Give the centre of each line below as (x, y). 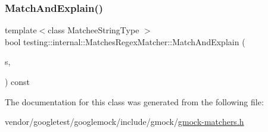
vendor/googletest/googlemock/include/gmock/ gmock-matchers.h (124, 122)
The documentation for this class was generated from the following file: (134, 101)
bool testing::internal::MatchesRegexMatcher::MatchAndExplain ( (125, 41)
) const (18, 81)
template (21, 30)
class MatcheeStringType (94, 30)
